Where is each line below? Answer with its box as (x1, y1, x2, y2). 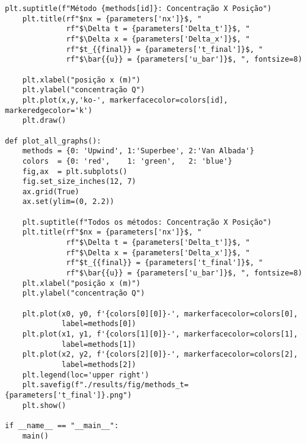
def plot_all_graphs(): (5, 136, 101, 145)
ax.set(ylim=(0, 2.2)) (22, 197, 114, 206)
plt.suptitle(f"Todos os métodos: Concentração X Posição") (22, 217, 272, 227)
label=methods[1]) (62, 340, 136, 349)
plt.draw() (22, 116, 67, 125)
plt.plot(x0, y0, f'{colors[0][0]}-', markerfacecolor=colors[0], (22, 309, 298, 318)
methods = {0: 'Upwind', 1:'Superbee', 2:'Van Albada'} (22, 147, 255, 156)
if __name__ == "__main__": (5, 421, 119, 430)
